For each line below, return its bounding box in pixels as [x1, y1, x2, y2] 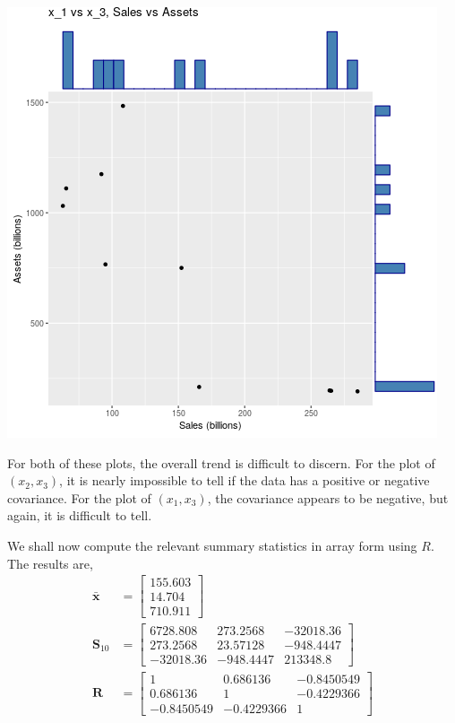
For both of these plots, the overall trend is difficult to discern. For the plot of [7, 453, 435, 472]
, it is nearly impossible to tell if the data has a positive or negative [59, 471, 430, 490]
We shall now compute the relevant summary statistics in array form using [7, 536, 417, 554]
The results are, [7, 553, 93, 572]
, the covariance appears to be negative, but [207, 488, 449, 507]
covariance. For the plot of [7, 488, 151, 507]
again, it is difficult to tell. [7, 506, 152, 525]
